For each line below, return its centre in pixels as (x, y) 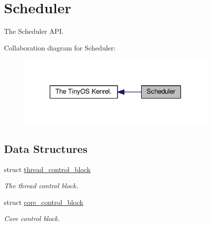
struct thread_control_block (47, 169)
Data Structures (46, 148)
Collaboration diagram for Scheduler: (60, 47)
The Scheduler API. (34, 31)
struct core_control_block (44, 202)
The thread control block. (41, 186)
